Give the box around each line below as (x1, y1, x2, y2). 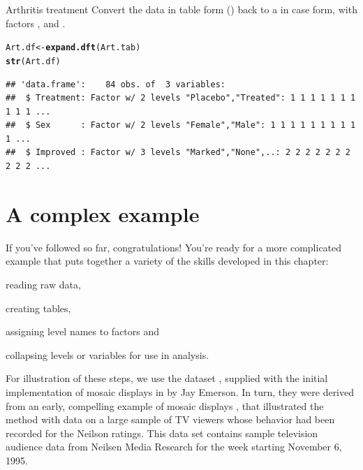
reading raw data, (6, 277, 81, 291)
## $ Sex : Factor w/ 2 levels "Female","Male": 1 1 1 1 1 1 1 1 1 (6, 120, 356, 131)
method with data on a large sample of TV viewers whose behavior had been (6, 412, 335, 427)
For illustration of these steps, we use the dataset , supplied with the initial (6, 371, 328, 385)
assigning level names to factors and (6, 324, 160, 339)
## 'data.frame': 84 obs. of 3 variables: (6, 79, 225, 89)
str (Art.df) (6, 56, 61, 66)
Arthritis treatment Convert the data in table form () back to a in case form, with (6, 2, 357, 16)
